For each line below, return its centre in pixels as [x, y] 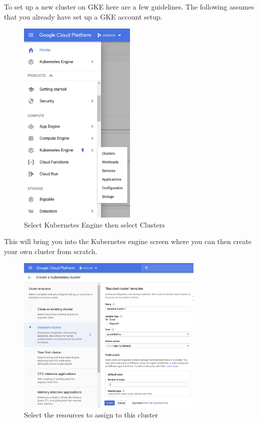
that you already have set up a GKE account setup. [83, 16]
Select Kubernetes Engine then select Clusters [94, 224]
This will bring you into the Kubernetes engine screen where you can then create [128, 241]
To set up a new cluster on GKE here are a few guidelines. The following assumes [129, 7]
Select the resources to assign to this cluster [91, 414]
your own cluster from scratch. [51, 251]
